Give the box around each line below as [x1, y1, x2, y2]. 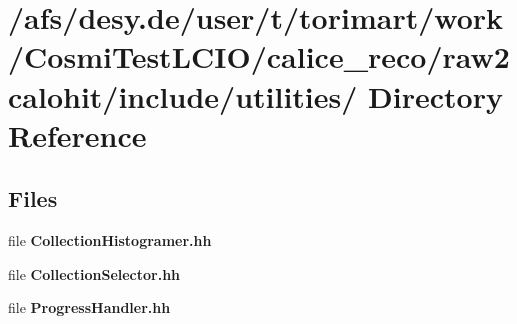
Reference [8, 114, 147, 155]
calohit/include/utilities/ [8, 75, 358, 116]
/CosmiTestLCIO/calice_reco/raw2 [8, 36, 510, 77]
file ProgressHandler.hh [8, 297, 171, 318]
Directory [368, 75, 503, 116]
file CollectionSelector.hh [8, 263, 181, 284]
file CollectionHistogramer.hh [8, 230, 212, 251]
